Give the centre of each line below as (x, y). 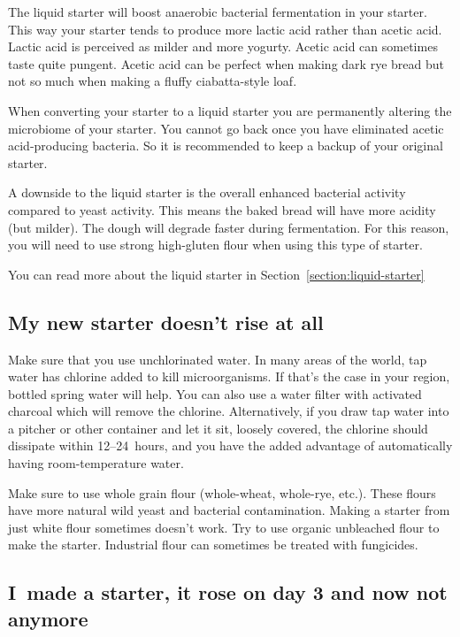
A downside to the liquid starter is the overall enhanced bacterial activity (207, 192)
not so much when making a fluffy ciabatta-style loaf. (153, 81)
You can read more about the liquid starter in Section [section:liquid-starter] (216, 274)
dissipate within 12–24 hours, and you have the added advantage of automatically (230, 445)
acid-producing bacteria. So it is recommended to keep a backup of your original (226, 146)
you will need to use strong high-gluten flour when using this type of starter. (215, 245)
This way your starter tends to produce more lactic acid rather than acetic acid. (225, 29)
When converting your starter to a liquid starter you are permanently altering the (230, 110)
